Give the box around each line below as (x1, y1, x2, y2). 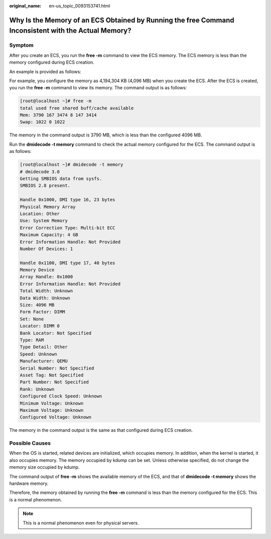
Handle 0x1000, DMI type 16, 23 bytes (20, 197, 115, 203)
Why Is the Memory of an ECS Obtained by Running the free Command (9, 16, 234, 25)
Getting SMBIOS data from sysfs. (20, 176, 102, 182)
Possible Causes (9, 440, 51, 447)
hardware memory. (9, 480, 49, 486)
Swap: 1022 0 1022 (20, 119, 65, 125)
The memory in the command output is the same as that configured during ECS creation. (9, 427, 193, 433)
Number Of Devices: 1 (20, 246, 73, 252)
